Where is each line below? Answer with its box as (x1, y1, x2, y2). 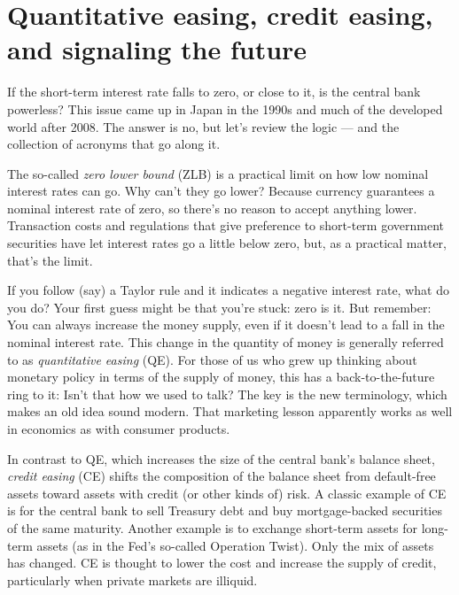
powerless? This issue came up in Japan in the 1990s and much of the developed (7, 99, 443, 118)
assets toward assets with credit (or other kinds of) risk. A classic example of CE (7, 483, 447, 502)
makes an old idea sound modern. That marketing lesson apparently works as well (7, 402, 453, 421)
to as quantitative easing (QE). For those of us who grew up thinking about (7, 350, 417, 368)
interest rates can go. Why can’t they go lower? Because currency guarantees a (7, 182, 435, 200)
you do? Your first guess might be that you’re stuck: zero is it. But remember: (7, 297, 432, 316)
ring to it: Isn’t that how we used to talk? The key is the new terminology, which (7, 384, 447, 403)
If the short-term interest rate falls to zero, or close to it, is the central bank (7, 82, 421, 101)
